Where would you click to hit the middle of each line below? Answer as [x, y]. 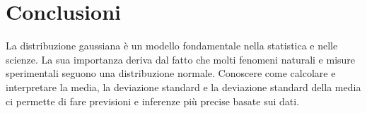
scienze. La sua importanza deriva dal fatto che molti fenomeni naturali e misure [181, 59]
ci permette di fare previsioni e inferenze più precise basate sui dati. [153, 101]
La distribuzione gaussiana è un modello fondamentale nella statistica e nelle [172, 46]
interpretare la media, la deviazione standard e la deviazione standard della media [183, 87]
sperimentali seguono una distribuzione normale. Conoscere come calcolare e [171, 73]
